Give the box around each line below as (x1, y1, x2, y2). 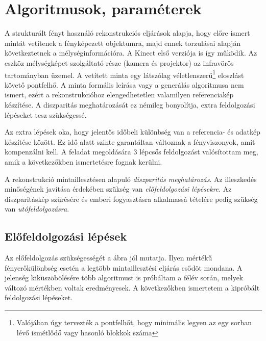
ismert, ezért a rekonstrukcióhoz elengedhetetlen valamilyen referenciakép (5, 89, 234, 100)
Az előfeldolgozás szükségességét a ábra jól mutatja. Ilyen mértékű (5, 252, 212, 263)
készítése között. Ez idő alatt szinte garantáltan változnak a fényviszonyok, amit (5, 136, 255, 147)
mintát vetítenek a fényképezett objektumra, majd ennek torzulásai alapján (5, 37, 241, 48)
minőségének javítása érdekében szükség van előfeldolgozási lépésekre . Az (5, 183, 232, 194)
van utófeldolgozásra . (5, 203, 69, 214)
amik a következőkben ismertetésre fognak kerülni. (5, 156, 162, 167)
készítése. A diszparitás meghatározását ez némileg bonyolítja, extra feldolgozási (5, 99, 255, 110)
